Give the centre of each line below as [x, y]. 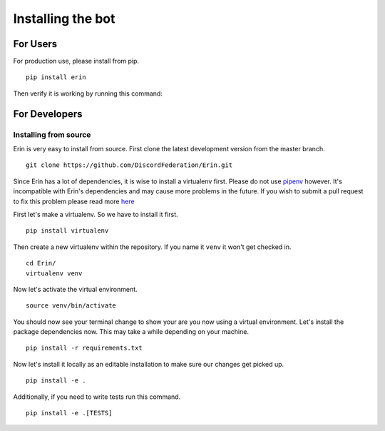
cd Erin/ [41, 263]
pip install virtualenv [67, 231]
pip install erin [56, 77]
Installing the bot [64, 19]
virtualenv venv [54, 273]
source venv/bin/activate [71, 306]
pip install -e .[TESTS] [69, 413]
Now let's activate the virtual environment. [76, 289]
